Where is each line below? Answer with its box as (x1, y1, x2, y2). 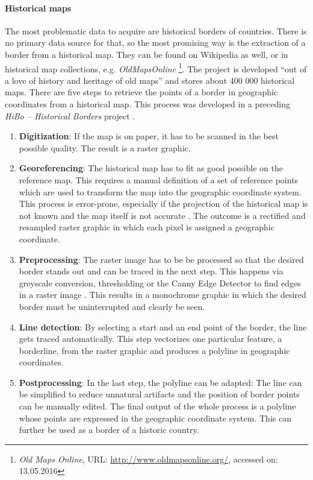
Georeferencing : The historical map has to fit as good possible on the (19, 162, 283, 174)
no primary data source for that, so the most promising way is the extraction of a (5, 36, 306, 49)
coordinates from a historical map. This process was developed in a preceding (5, 98, 290, 110)
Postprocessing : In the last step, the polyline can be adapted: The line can (19, 376, 302, 388)
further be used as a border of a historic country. (19, 423, 199, 436)
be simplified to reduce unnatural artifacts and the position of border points (19, 388, 300, 400)
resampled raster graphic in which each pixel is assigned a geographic (19, 221, 274, 233)
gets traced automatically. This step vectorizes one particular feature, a (19, 332, 282, 345)
